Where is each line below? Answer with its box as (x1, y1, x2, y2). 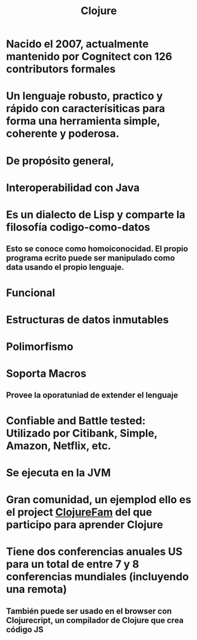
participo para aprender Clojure (6, 518, 163, 531)
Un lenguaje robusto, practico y (6, 90, 163, 103)
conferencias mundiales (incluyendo (6, 570, 189, 583)
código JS (6, 624, 44, 635)
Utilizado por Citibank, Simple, (6, 426, 158, 440)
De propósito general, (6, 154, 115, 168)
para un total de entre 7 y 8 (6, 557, 139, 571)
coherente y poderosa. (6, 127, 119, 140)
